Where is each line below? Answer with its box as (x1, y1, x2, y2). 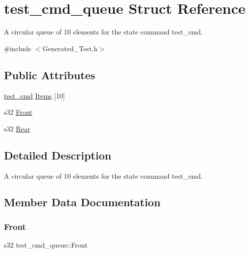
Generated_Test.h (42, 43, 98, 53)
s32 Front (4, 107, 32, 117)
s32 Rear (4, 123, 31, 133)
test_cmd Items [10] (4, 90, 65, 100)
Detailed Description (4, 147, 112, 162)
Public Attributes (4, 67, 95, 82)
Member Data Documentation (4, 194, 161, 210)
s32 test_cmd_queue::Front (4, 240, 88, 250)
